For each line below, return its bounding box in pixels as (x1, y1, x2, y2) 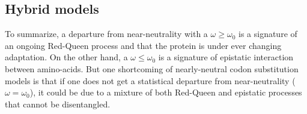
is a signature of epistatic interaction (158, 51, 294, 63)
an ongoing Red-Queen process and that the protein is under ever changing (5, 39, 282, 51)
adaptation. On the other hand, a (5, 51, 128, 63)
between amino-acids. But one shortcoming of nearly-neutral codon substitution (5, 62, 299, 75)
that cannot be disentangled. (5, 97, 111, 110)
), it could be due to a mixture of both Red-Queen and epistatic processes (29, 86, 302, 98)
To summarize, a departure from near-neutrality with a (5, 27, 208, 40)
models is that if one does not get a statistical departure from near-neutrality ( (5, 74, 296, 87)
